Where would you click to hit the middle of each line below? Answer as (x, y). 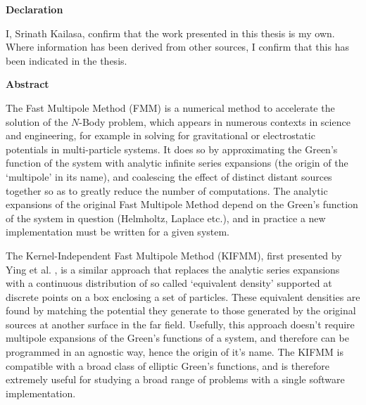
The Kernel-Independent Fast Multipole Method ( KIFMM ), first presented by (174, 255)
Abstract (27, 84)
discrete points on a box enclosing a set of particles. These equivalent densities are (183, 296)
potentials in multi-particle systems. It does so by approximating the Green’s (172, 149)
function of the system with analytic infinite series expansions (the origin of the (177, 163)
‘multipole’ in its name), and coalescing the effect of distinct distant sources (169, 176)
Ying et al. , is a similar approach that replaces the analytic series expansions (173, 269)
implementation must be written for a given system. (118, 232)
